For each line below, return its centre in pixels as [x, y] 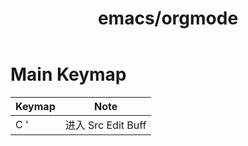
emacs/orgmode [168, 18]
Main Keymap [68, 74]
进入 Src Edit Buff [105, 125]
